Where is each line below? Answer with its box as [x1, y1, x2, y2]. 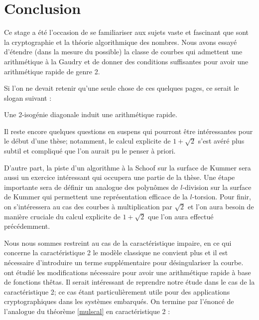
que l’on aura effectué [148, 211, 214, 221]
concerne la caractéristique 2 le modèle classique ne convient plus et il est [4, 247, 228, 258]
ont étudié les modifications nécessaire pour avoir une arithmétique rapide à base [4, 267, 251, 277]
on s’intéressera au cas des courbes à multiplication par [4, 201, 172, 212]
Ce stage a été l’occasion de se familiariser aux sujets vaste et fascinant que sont [4, 27, 249, 37]
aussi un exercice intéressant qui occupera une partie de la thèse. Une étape [4, 172, 235, 182]
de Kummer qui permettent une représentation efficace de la [4, 191, 188, 202]
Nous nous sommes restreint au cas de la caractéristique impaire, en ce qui [4, 237, 232, 248]
